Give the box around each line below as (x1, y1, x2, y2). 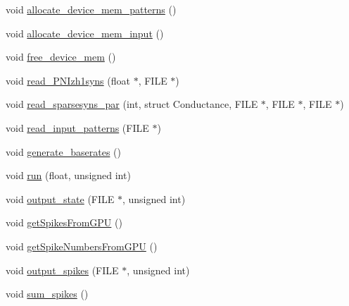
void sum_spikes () (6, 286, 89, 301)
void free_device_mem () (6, 49, 116, 64)
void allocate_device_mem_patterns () (6, 2, 177, 16)
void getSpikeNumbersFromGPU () (6, 238, 158, 253)
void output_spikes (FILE (6, 262, 119, 277)
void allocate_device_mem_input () (6, 25, 164, 40)
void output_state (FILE (6, 191, 115, 206)
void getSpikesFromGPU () (6, 215, 122, 230)
